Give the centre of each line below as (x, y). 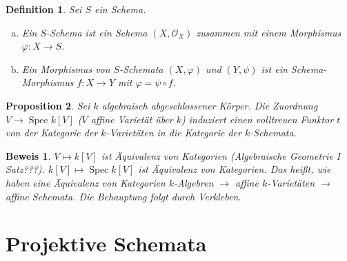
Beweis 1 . (28, 155)
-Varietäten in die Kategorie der (173, 133)
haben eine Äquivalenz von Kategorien (86, 182)
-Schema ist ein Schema (97, 32)
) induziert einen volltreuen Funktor (258, 119)
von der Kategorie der (52, 133)
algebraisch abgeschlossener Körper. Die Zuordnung (210, 105)
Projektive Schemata (106, 243)
